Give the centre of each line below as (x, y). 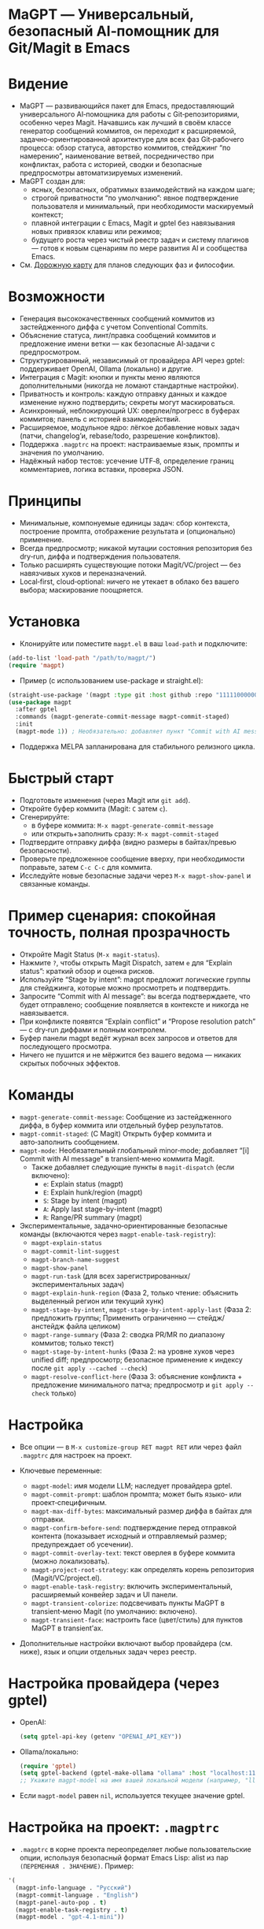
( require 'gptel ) (48, 1766)
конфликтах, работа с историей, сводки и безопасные (111, 165)
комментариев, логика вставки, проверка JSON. (101, 470)
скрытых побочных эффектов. (70, 1063)
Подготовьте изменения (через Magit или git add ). (105, 800)
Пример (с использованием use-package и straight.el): (111, 680)
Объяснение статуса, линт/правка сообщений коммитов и (117, 336)
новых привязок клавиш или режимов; (97, 232)
